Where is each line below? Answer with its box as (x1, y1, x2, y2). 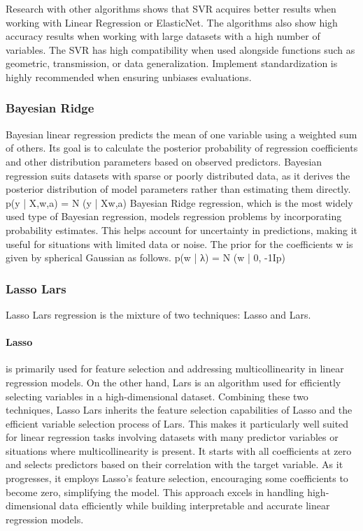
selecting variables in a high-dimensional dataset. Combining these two (6, 388, 308, 403)
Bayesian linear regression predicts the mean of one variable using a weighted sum (6, 126, 357, 141)
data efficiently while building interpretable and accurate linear (59, 498, 330, 513)
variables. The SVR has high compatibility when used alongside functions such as (6, 42, 355, 57)
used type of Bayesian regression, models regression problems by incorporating (6, 209, 342, 224)
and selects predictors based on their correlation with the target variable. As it (6, 457, 343, 472)
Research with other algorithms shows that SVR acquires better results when (6, 1, 336, 15)
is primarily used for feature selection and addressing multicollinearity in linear (6, 361, 344, 376)
